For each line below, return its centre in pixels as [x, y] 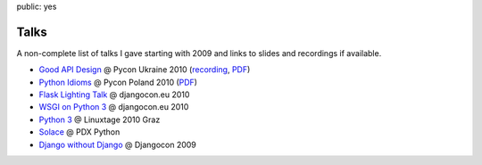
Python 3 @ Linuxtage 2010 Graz [100, 120]
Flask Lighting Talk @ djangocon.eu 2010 [114, 95]
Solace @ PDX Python [79, 132]
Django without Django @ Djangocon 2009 [117, 144]
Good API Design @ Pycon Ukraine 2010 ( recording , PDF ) [145, 70]
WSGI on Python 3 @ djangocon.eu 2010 [114, 107]
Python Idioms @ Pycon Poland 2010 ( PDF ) [118, 82]
